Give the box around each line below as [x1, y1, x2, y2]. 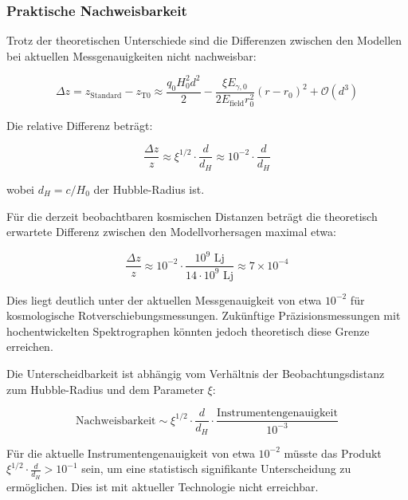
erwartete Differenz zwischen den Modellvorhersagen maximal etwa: [6, 223, 336, 240]
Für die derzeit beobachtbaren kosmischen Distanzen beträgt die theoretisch [6, 207, 378, 224]
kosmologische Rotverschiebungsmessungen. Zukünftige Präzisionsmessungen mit [6, 307, 401, 324]
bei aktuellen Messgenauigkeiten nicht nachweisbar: [6, 47, 257, 64]
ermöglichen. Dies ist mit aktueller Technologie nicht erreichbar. [6, 478, 319, 494]
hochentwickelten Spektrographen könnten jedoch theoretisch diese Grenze [6, 322, 370, 339]
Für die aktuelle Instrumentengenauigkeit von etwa [6, 444, 255, 461]
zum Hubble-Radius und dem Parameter [6, 380, 204, 397]
